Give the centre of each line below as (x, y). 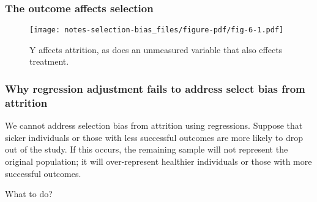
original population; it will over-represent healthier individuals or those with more (158, 161)
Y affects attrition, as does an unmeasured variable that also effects (156, 49)
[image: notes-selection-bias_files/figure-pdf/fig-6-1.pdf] (157, 30)
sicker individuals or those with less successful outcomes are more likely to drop (154, 137)
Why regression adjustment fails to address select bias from (155, 88)
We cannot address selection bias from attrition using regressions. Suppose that (154, 125)
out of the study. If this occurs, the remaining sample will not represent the (147, 149)
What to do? (29, 194)
